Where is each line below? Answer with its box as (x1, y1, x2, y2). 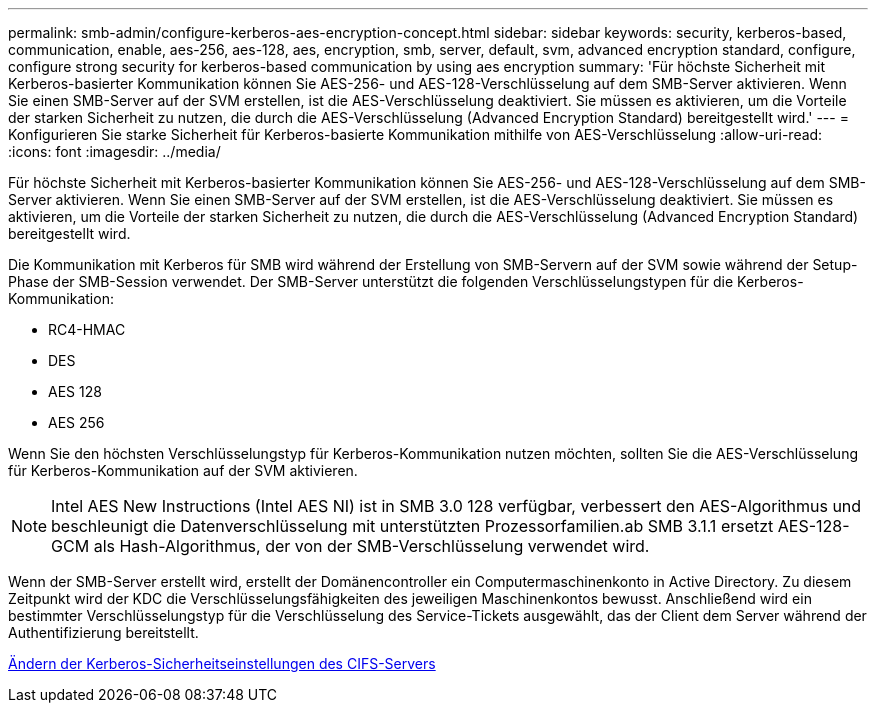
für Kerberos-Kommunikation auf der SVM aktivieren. (8, 462, 358, 479)
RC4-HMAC (48, 321, 126, 338)
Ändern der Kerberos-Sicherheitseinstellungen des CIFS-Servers (8, 655, 436, 672)
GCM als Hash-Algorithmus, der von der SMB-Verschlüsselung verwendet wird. (51, 536, 650, 556)
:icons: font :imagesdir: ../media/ (8, 143, 221, 160)
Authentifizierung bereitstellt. (8, 624, 199, 641)
